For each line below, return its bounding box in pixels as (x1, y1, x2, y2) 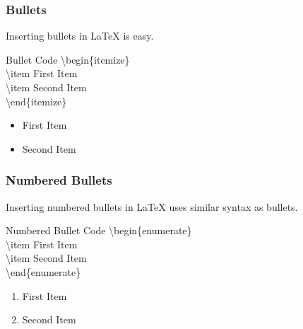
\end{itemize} (6, 93, 67, 108)
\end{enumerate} (6, 264, 81, 279)
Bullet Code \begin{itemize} (6, 52, 130, 67)
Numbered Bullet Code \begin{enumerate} (6, 223, 192, 238)
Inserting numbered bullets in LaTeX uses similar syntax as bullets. (6, 199, 298, 214)
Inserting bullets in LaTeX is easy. (6, 28, 154, 43)
